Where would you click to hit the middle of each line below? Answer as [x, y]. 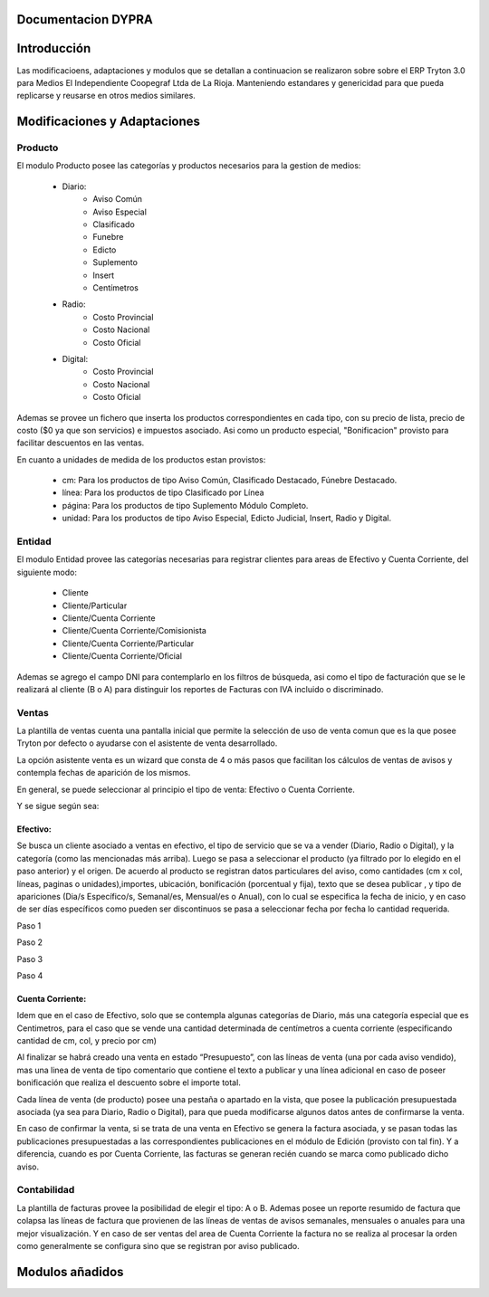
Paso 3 [30, 958]
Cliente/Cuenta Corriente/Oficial [122, 656]
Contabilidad [46, 1190]
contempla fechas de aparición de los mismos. [104, 773]
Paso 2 [30, 942]
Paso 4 [30, 975]
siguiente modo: [47, 572]
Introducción [54, 48]
